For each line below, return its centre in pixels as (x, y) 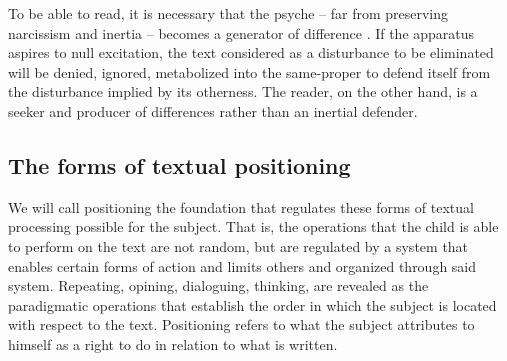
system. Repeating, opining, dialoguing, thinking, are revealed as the (218, 285)
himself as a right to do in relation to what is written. (173, 343)
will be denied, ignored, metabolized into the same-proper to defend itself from (249, 71)
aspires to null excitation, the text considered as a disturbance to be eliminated (251, 52)
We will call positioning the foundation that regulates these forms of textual (241, 206)
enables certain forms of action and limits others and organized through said (242, 265)
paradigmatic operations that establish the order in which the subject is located (252, 304)
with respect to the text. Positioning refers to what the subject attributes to (241, 324)
